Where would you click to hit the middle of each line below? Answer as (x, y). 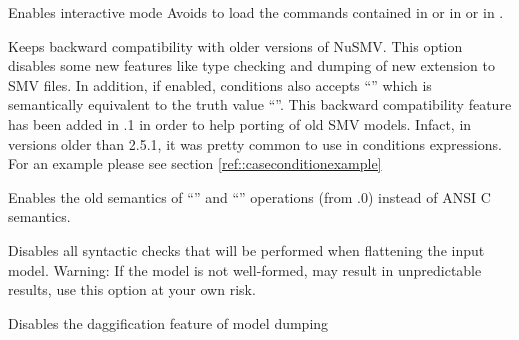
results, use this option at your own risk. (132, 289)
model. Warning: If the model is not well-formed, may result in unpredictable (245, 269)
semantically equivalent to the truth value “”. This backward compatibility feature (260, 104)
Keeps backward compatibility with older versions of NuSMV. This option (235, 45)
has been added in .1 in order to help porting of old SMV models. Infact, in (240, 123)
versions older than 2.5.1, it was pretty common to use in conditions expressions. (255, 143)
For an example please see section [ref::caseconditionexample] (195, 163)
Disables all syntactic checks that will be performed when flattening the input (246, 249)
